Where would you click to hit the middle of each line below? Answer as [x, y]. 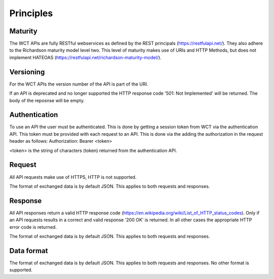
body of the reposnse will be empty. [47, 100]
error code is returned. [33, 227]
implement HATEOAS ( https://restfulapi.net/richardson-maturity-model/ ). [85, 57]
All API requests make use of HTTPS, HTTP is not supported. [73, 177]
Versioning [27, 72]
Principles [31, 13]
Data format [29, 251]
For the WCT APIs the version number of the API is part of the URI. [79, 84]
